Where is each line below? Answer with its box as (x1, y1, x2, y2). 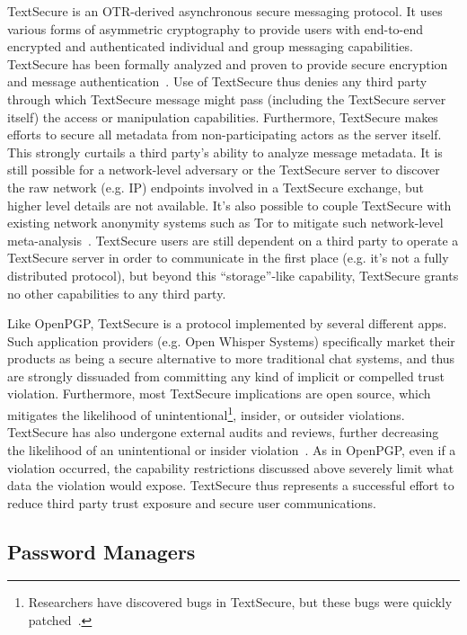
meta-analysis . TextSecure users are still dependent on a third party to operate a (7, 230, 459, 249)
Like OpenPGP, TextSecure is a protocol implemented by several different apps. (7, 314, 447, 333)
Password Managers (7, 537, 196, 565)
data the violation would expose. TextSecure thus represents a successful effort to (7, 476, 454, 495)
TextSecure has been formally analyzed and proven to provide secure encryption (7, 54, 448, 73)
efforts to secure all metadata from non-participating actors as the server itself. (7, 125, 442, 144)
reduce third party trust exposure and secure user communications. (7, 493, 376, 512)
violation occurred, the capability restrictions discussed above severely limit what (7, 458, 454, 477)
